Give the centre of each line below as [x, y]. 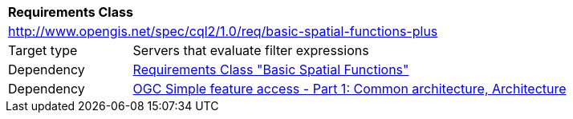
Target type [43, 50]
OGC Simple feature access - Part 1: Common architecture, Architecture [349, 89]
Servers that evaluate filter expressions [251, 50]
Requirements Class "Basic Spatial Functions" [271, 69]
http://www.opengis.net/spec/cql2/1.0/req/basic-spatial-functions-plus [223, 31]
